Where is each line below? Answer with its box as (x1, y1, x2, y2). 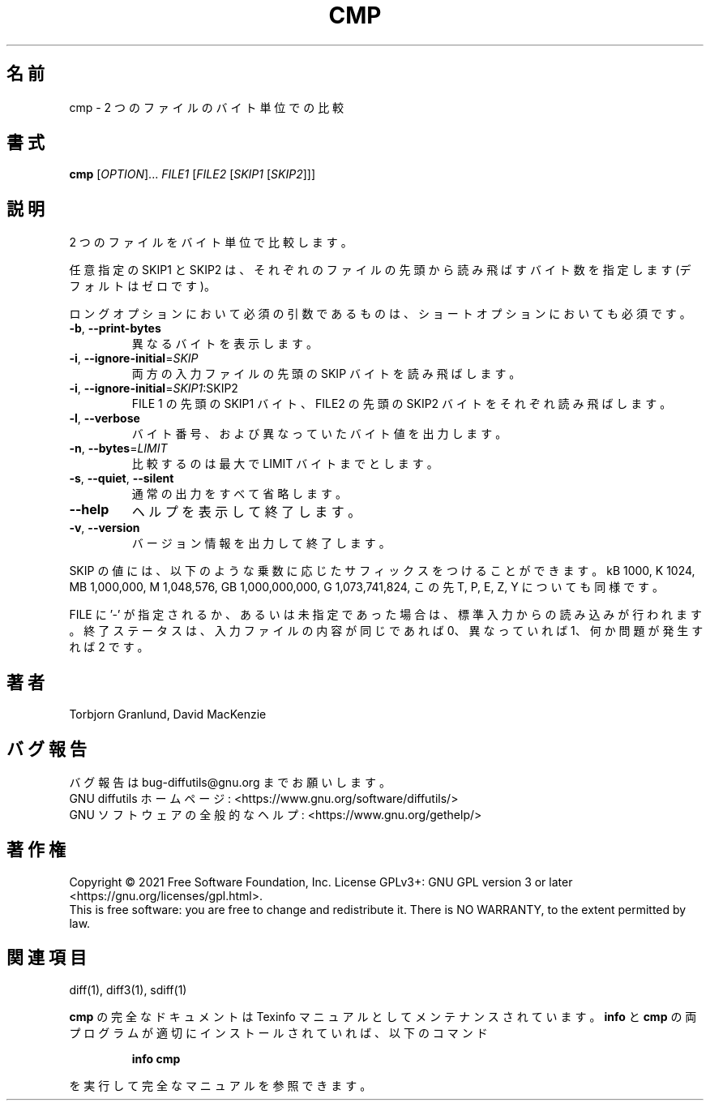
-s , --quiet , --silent (69, 471, 174, 486)
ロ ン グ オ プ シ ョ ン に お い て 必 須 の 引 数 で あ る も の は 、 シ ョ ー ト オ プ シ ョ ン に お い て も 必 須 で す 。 (69, 307, 691, 321)
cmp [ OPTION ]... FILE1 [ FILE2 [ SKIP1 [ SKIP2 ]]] (69, 167, 316, 182)
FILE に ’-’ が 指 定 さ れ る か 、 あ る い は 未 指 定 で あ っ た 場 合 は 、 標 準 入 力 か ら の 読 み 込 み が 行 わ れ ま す (69, 607, 702, 622)
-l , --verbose (69, 411, 140, 426)
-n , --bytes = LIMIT (69, 441, 168, 456)
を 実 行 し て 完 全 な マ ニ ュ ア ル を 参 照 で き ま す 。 (69, 1078, 372, 1092)
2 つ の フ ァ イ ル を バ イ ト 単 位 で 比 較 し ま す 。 (69, 235, 353, 250)
